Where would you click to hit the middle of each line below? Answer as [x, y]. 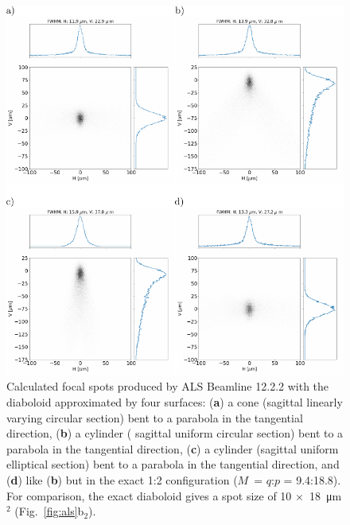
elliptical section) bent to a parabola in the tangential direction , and [173, 464]
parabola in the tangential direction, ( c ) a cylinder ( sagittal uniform [173, 448]
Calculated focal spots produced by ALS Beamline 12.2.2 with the [168, 386]
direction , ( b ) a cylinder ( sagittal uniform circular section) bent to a [175, 433]
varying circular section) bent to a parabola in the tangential [155, 417]
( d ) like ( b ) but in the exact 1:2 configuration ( [122, 479]
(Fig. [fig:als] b [49, 511]
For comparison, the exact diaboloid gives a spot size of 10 [149, 495]
